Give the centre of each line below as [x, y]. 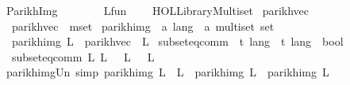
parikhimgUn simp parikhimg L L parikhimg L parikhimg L [167, 72]
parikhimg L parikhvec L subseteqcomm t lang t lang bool [177, 41]
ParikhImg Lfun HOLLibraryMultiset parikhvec [158, 10]
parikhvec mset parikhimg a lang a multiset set [143, 26]
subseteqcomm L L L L [83, 56]
